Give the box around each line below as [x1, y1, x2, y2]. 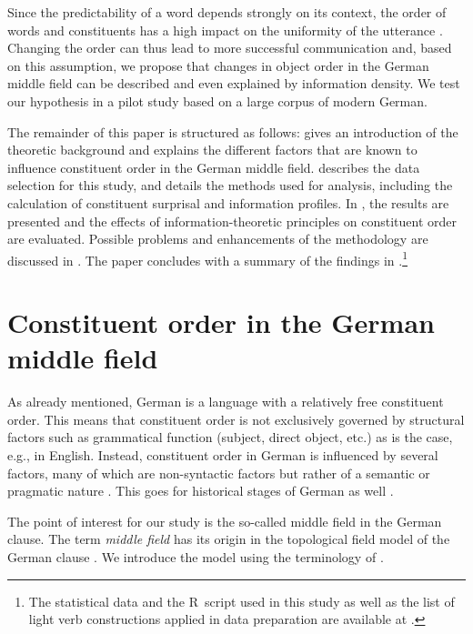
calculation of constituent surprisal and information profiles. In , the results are [7, 193, 449, 212]
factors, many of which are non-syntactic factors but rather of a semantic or [7, 463, 430, 482]
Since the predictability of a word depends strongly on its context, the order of [7, 3, 447, 21]
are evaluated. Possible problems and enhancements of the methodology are [7, 229, 428, 248]
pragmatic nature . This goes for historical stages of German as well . [7, 481, 394, 500]
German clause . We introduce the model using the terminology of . [7, 548, 384, 567]
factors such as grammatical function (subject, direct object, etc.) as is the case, [7, 428, 453, 447]
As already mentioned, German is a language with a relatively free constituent [7, 392, 444, 411]
